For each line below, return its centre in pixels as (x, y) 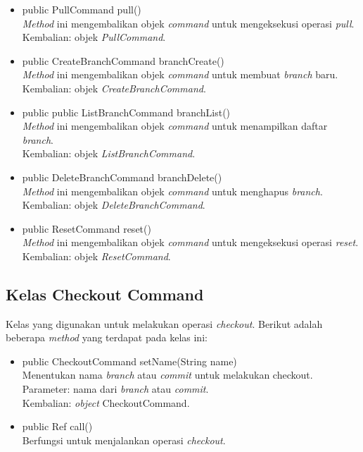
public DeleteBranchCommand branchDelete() (122, 177)
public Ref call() (57, 426)
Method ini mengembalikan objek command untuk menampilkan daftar (175, 126)
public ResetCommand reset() (87, 228)
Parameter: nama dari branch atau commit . (115, 389)
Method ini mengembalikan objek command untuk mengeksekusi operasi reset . (190, 242)
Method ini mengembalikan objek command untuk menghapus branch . (172, 191)
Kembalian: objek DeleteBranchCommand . (114, 205)
